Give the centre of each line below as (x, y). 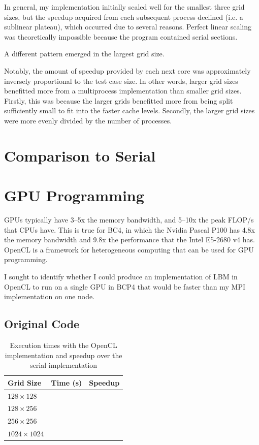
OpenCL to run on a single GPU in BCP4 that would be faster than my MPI (125, 286)
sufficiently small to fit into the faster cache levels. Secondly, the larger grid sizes (129, 110)
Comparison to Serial (80, 155)
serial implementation (64, 365)
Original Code (42, 324)
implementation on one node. (50, 296)
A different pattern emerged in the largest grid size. (84, 54)
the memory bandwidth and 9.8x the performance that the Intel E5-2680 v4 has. (129, 240)
